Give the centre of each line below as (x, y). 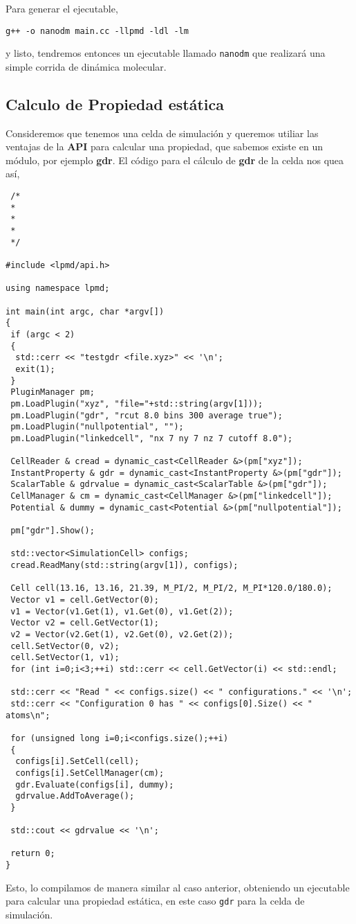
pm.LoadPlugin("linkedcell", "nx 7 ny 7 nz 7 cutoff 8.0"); (152, 438)
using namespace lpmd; (58, 288)
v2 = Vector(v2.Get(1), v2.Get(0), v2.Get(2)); (122, 635)
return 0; (33, 854)
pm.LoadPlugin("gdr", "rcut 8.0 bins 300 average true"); (147, 415)
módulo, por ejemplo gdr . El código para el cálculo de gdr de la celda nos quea (175, 160)
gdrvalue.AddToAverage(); (75, 796)
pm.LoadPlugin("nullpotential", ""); (97, 427)
